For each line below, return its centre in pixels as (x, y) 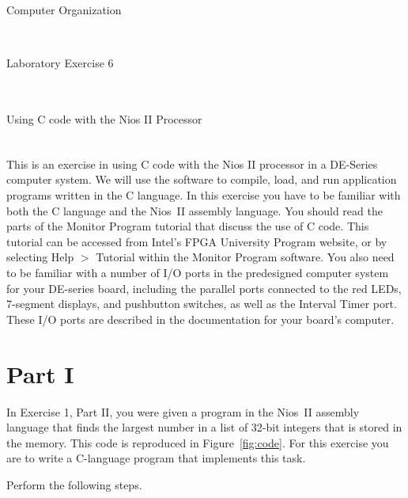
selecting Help (40, 257)
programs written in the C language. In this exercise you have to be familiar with (204, 195)
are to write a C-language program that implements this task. (156, 458)
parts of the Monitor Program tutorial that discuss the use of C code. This (188, 226)
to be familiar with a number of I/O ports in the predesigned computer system (198, 273)
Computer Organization (64, 10)
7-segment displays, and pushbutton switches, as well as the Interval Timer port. (202, 304)
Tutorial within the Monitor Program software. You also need (245, 257)
